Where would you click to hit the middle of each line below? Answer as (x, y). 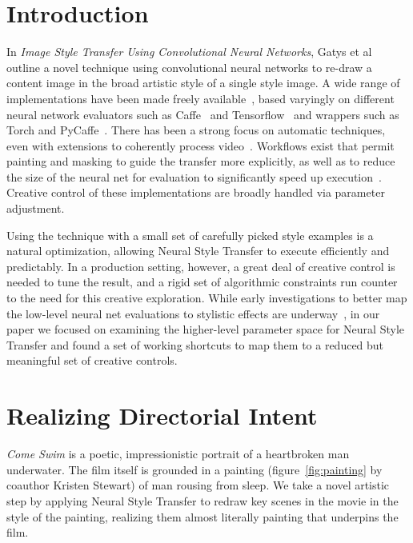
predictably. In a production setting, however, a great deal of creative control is (201, 266)
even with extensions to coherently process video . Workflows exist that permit (200, 145)
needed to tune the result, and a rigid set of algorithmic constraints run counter (202, 282)
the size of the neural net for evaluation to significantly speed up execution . (194, 176)
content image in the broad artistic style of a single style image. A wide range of (203, 83)
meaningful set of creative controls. (92, 360)
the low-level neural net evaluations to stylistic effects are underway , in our (193, 313)
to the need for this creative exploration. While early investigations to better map (207, 298)
